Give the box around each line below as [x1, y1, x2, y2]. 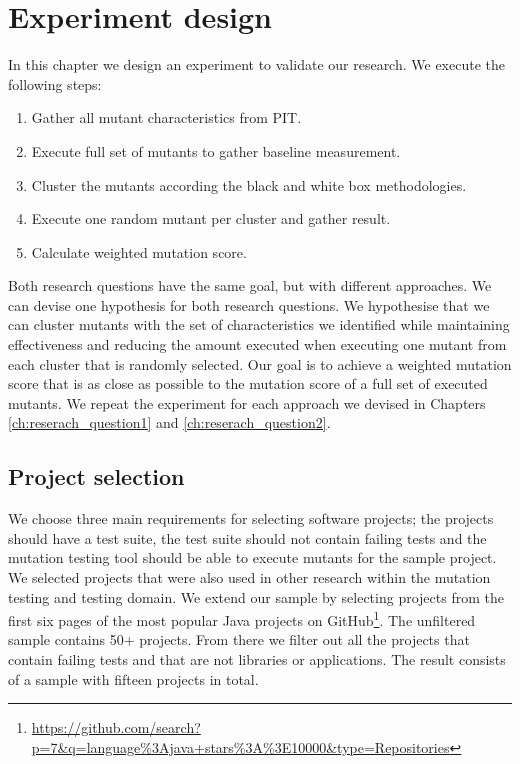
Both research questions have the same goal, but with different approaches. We [8, 275, 492, 296]
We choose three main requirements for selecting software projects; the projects [8, 508, 494, 529]
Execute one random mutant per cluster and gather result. [31, 208, 391, 229]
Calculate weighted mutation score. [31, 241, 247, 262]
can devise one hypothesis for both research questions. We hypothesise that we [8, 294, 490, 315]
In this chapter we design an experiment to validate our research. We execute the [8, 54, 505, 75]
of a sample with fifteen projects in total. [8, 668, 259, 689]
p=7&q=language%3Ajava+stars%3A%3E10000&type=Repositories [31, 736, 450, 757]
